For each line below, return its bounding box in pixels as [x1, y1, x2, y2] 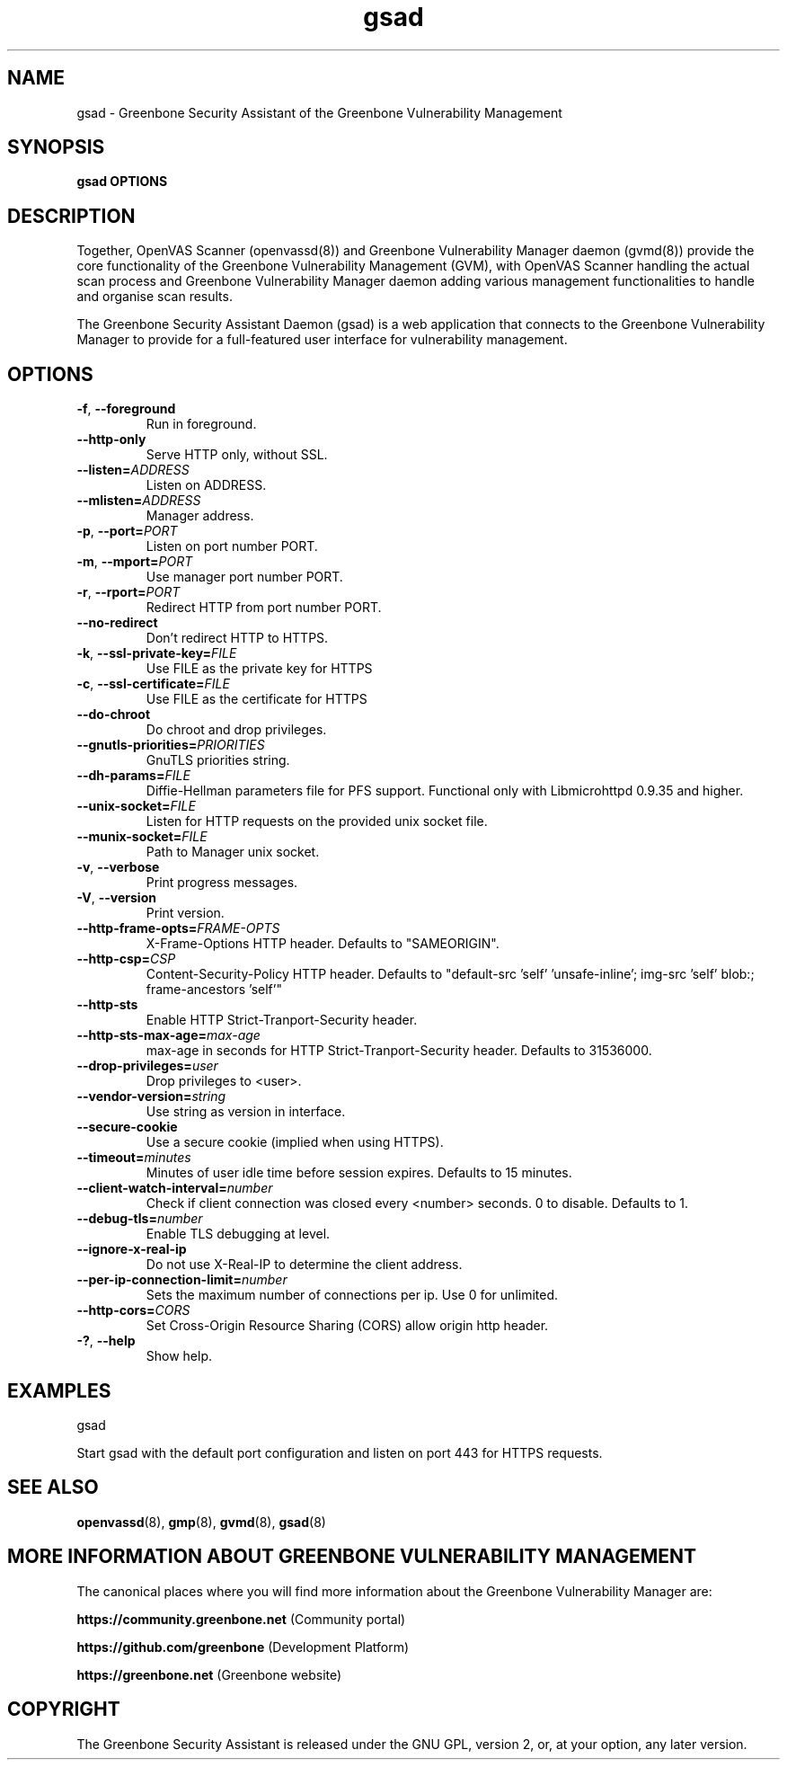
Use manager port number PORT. [146, 569, 343, 585]
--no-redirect [76, 615, 158, 631]
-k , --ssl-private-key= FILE [76, 645, 237, 662]
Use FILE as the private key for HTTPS [146, 661, 373, 677]
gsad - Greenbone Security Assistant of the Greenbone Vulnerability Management [76, 104, 562, 120]
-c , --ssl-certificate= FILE [76, 676, 230, 692]
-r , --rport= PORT [76, 584, 181, 600]
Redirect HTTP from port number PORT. [146, 599, 382, 616]
